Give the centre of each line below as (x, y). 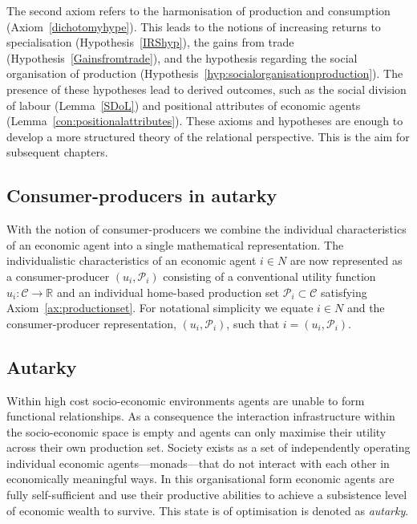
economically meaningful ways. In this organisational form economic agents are (200, 479)
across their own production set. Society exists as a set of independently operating (208, 447)
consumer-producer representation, (91, 323)
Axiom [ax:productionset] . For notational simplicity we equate (160, 308)
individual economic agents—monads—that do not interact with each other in (198, 463)
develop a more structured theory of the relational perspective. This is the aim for (208, 136)
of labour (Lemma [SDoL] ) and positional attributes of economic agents (184, 105)
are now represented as (346, 260)
